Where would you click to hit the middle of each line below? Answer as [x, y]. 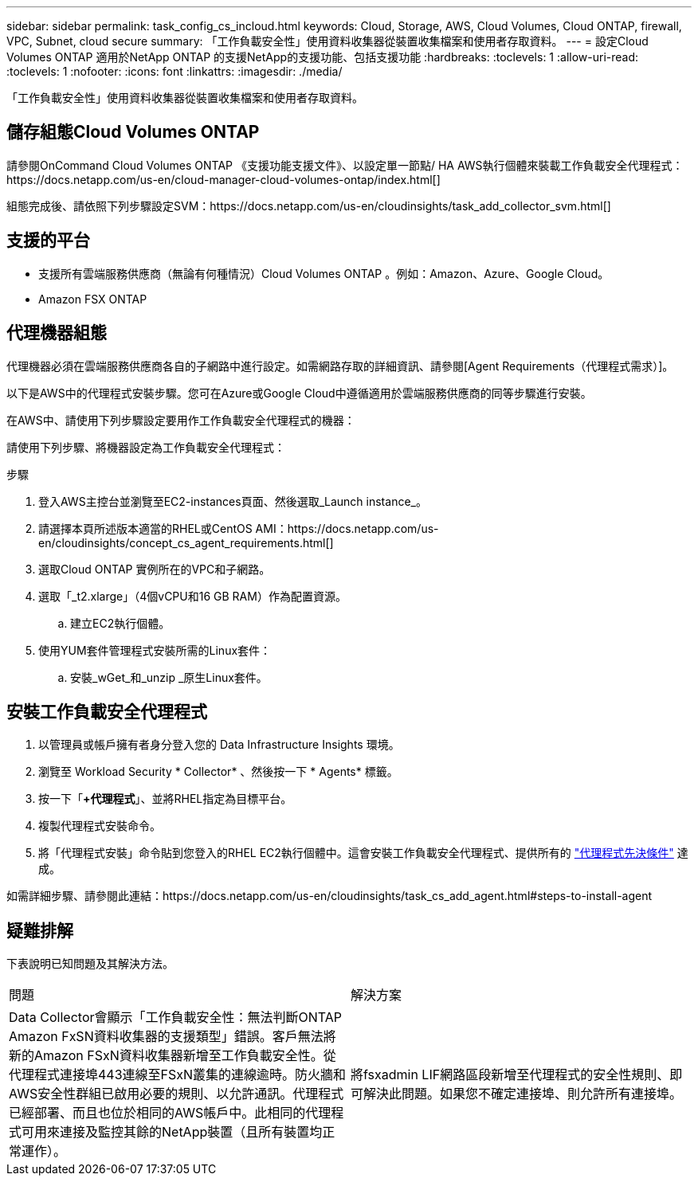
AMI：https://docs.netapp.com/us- [347, 528]
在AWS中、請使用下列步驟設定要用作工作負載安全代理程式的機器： [181, 420]
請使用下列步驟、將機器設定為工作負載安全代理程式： [146, 447]
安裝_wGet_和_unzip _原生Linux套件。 [169, 677]
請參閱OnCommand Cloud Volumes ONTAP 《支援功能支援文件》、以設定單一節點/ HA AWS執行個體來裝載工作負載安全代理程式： [345, 165]
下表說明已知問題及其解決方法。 [90, 964]
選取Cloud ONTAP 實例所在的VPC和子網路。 [155, 569]
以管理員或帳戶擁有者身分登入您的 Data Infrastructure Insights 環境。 [219, 745]
